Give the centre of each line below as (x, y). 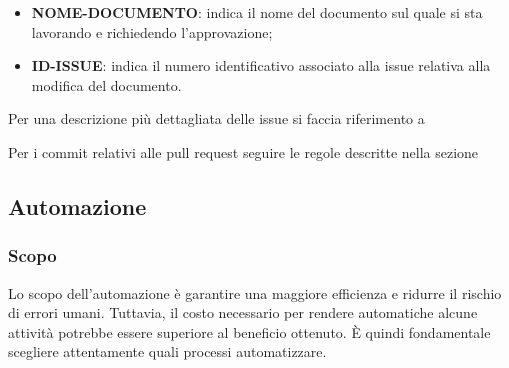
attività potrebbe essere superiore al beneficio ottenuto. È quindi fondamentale (249, 331)
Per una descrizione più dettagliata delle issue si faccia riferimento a (216, 118)
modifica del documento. (106, 84)
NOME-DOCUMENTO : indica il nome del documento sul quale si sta (257, 12)
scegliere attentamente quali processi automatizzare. (167, 351)
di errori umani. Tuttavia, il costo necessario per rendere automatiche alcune (243, 312)
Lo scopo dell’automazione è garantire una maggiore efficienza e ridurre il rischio (255, 292)
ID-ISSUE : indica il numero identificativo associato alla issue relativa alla (261, 65)
